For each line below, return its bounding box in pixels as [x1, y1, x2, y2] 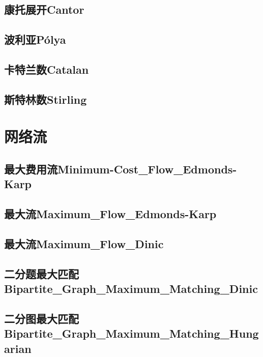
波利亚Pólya [4, 32, 66, 47]
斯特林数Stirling [4, 91, 87, 107]
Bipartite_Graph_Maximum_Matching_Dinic [4, 281, 258, 296]
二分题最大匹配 [4, 265, 79, 281]
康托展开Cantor [4, 2, 84, 17]
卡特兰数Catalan [4, 61, 89, 77]
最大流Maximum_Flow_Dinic [4, 235, 164, 251]
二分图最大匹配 [4, 310, 79, 326]
